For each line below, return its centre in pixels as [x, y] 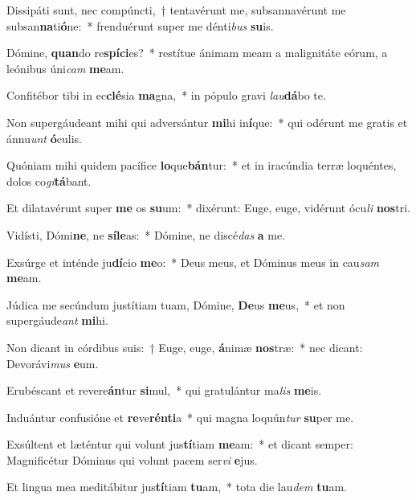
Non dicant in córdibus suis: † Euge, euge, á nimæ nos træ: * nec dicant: [185, 347]
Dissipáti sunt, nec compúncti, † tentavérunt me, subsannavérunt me [176, 10]
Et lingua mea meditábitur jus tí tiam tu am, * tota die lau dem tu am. [177, 487]
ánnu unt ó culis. [44, 138]
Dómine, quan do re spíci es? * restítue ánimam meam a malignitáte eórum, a [197, 53]
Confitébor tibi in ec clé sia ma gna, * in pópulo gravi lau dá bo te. [166, 95]
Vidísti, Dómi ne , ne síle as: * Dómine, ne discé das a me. [146, 234]
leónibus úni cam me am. [65, 68]
